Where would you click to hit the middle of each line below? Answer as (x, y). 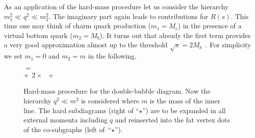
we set (13, 56)
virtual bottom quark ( (38, 35)
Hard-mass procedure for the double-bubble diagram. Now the (117, 91)
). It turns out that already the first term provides (175, 35)
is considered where (110, 100)
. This (240, 16)
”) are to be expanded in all (184, 110)
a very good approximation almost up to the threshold (86, 45)
